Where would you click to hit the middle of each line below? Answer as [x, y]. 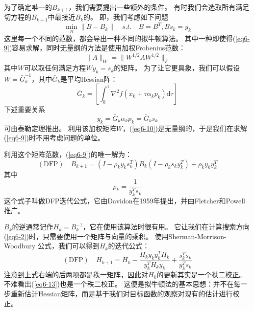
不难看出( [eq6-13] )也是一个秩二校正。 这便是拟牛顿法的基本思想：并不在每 [122, 284]
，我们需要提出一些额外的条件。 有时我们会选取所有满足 [159, 7]
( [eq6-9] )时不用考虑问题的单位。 [54, 138]
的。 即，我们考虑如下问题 [126, 17]
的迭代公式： [129, 246]
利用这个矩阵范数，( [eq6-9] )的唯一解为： [68, 154]
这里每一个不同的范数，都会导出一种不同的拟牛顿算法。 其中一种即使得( [120, 38]
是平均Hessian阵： [89, 78]
